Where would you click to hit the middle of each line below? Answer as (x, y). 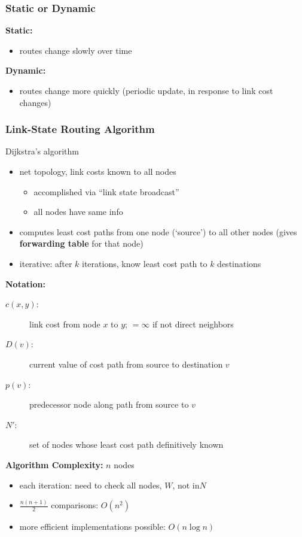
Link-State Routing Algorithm (80, 129)
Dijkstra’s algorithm (42, 151)
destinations (239, 263)
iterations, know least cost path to (145, 263)
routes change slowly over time (76, 50)
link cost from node (65, 324)
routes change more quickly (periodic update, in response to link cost (146, 90)
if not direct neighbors (193, 324)
